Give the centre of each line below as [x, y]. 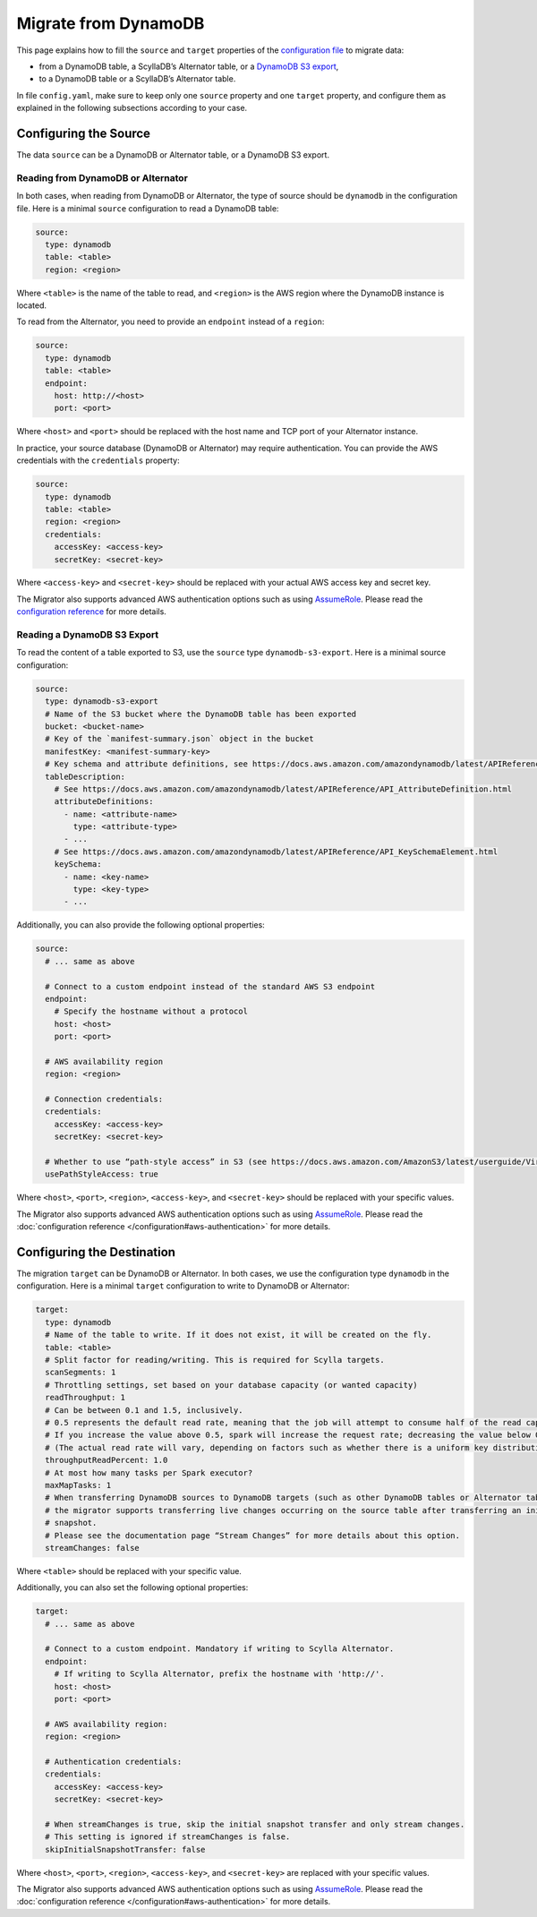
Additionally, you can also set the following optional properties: [132, 1588]
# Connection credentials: [104, 1100]
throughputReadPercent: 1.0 [107, 1460]
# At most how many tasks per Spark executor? [149, 1472]
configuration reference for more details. [92, 612]
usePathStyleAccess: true [102, 1174]
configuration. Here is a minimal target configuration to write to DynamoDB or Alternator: [183, 1286]
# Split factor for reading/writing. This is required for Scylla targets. [215, 1360]
